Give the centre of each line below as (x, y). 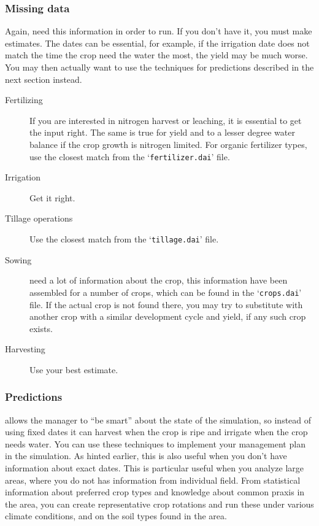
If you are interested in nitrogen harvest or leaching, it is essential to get (166, 120)
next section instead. (44, 79)
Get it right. (52, 197)
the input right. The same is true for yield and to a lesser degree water (162, 132)
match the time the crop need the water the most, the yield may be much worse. (156, 55)
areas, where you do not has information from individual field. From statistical (153, 480)
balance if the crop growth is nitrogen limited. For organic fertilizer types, (168, 144)
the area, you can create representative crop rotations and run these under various (159, 504)
